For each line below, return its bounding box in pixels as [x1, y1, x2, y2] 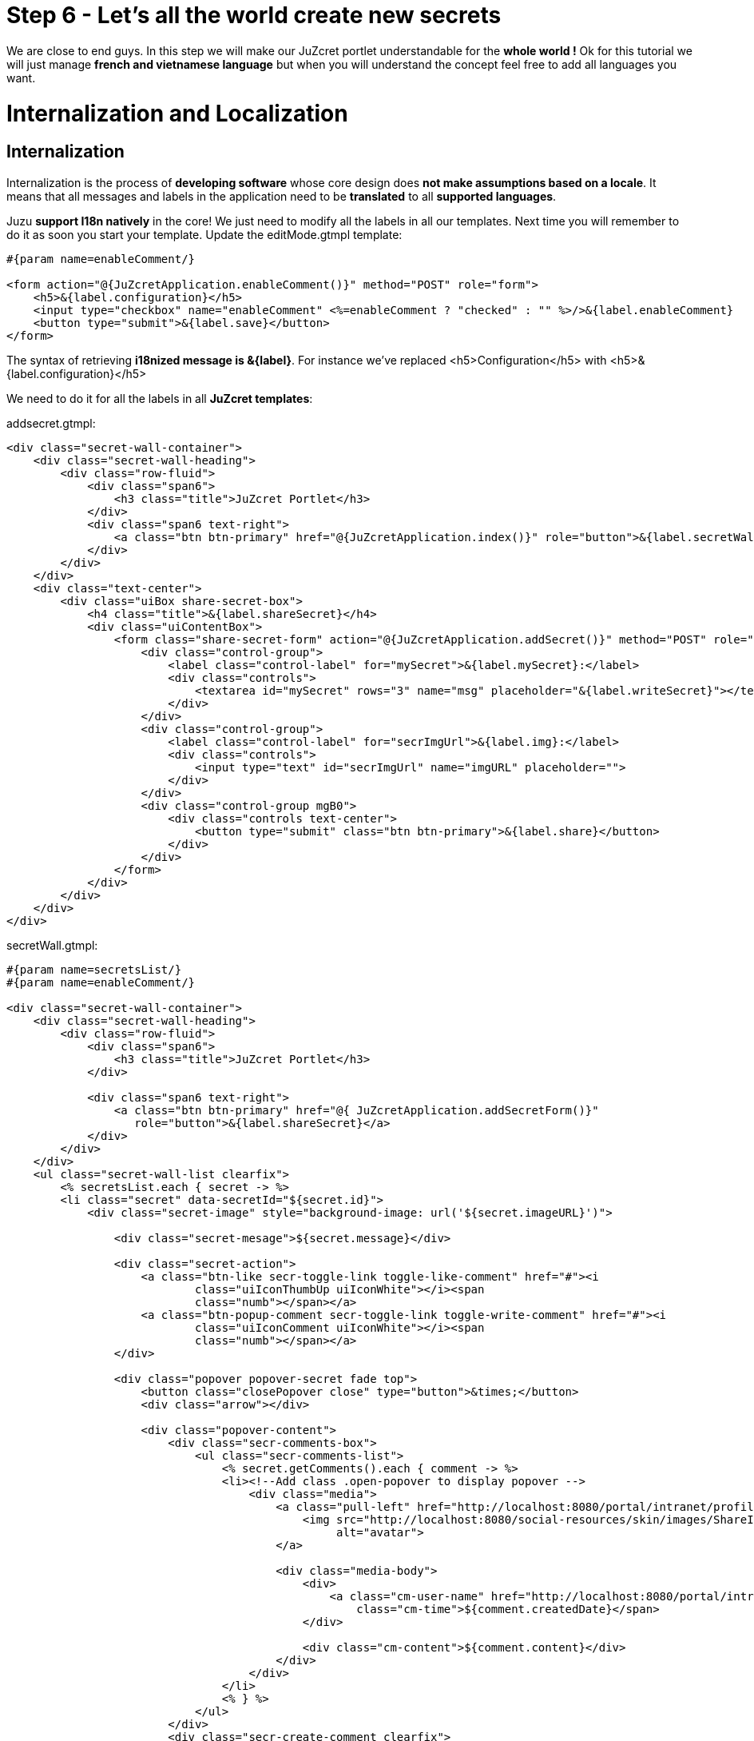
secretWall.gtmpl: [6, 938, 98, 952]
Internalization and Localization [6, 99, 348, 127]
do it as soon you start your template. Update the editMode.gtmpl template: [6, 227, 403, 241]
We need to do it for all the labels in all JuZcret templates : [6, 391, 313, 405]
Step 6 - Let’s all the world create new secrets [6, 2, 502, 29]
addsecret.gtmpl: [6, 416, 96, 430]
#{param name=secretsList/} [6, 962, 182, 976]
